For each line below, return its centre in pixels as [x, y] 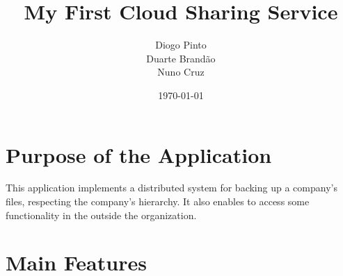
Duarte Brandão [181, 58]
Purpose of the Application [139, 154]
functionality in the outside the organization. [101, 215]
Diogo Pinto [181, 45]
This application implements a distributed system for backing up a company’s [171, 188]
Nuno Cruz [181, 72]
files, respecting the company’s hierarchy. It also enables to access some [158, 201]
